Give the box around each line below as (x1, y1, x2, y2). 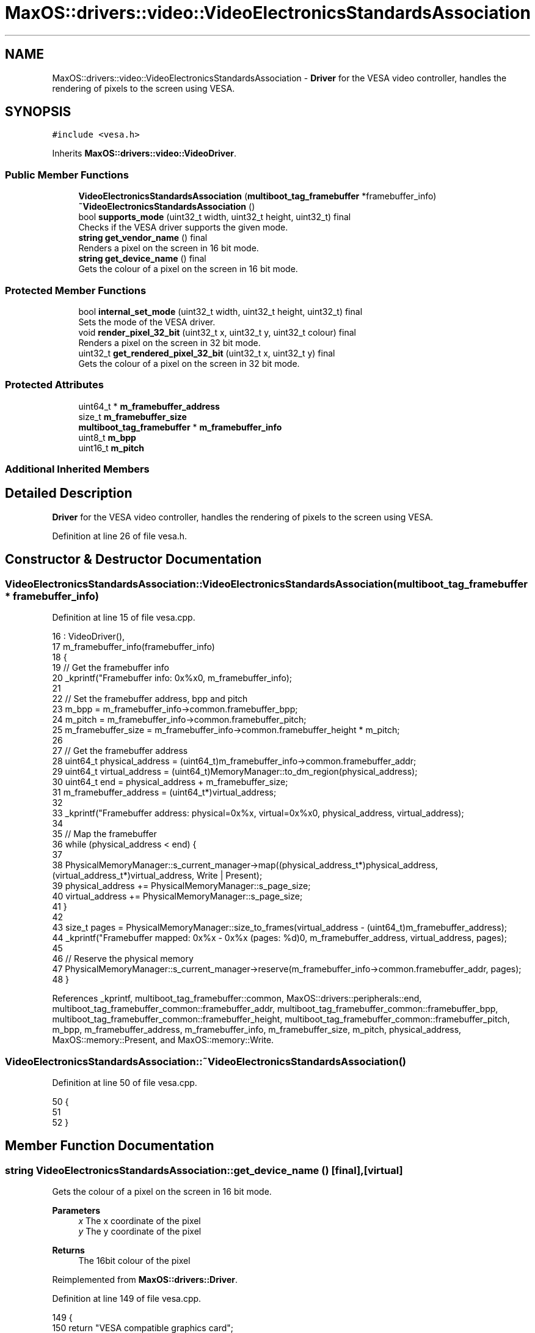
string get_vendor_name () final (78, 232, 208, 243)
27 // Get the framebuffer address (52, 745, 188, 756)
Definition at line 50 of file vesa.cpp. (52, 1077, 197, 1088)
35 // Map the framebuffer (52, 829, 157, 840)
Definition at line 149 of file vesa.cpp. (52, 1293, 202, 1304)
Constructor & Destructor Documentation (5, 552, 262, 567)
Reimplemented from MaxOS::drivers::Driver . (52, 1274, 238, 1285)
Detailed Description (5, 486, 133, 501)
